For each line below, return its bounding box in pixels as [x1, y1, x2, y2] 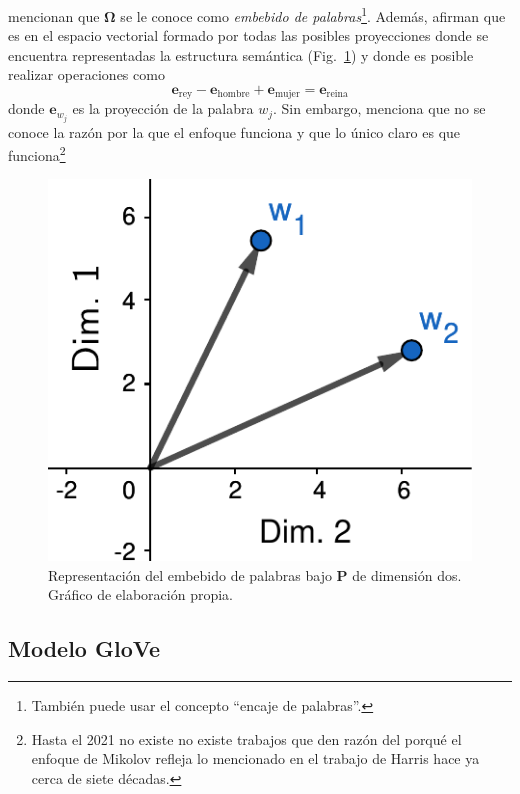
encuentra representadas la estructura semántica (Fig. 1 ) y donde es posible [8, 44, 474, 65]
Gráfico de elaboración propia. [48, 584, 233, 605]
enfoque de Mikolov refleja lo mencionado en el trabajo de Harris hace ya [31, 748, 480, 769]
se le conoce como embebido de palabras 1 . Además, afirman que [120, 3, 506, 26]
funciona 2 [8, 142, 66, 165]
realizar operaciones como [8, 64, 165, 85]
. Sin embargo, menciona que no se [273, 98, 486, 119]
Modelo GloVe [8, 633, 161, 664]
